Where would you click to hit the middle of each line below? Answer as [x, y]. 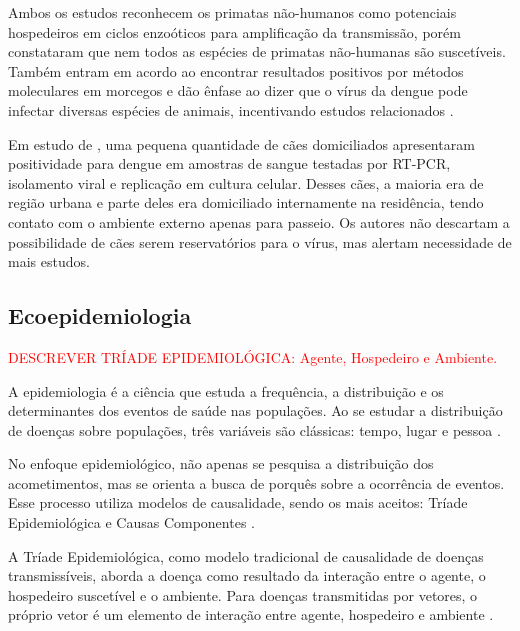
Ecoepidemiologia [100, 315]
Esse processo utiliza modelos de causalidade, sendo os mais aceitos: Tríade [238, 502]
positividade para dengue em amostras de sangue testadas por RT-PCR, [229, 163]
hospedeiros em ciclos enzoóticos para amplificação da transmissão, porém [234, 31]
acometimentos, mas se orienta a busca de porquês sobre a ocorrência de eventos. [256, 482]
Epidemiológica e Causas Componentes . [131, 522]
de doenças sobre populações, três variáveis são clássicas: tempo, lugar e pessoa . [254, 429]
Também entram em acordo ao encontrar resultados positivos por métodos [236, 70]
